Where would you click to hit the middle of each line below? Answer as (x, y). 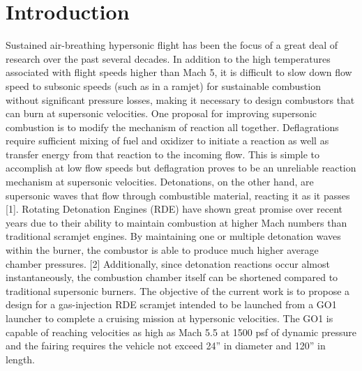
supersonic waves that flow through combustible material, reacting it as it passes (178, 195)
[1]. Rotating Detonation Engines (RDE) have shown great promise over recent (174, 209)
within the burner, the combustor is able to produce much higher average (162, 250)
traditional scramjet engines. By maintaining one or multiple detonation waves (173, 236)
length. (21, 359)
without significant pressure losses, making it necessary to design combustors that (180, 99)
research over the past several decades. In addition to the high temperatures (168, 58)
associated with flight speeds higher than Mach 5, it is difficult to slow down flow (179, 72)
